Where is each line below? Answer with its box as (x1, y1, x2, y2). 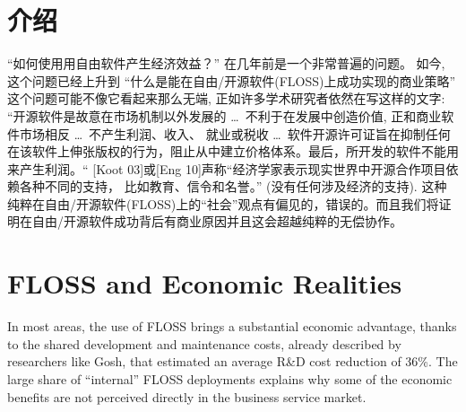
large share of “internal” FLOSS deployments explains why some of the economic (7, 369, 453, 388)
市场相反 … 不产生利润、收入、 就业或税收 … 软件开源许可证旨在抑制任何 (19, 124, 451, 143)
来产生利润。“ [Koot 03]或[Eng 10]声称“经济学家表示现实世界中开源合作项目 (7, 159, 446, 178)
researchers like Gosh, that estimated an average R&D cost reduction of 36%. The (7, 352, 458, 371)
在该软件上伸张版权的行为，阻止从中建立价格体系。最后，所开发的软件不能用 (7, 142, 459, 161)
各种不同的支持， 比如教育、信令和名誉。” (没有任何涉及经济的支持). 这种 (19, 177, 447, 196)
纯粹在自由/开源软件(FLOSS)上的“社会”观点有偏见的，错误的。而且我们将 (7, 194, 439, 213)
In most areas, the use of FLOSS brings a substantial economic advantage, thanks (7, 317, 457, 336)
